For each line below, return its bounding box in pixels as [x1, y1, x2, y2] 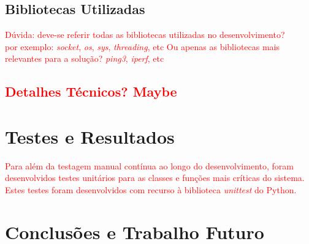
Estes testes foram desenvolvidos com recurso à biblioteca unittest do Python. [5, 183, 297, 196]
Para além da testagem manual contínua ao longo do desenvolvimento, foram [5, 159, 294, 172]
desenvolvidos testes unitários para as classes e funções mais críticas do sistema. [5, 171, 305, 184]
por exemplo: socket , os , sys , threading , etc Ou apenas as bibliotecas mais [5, 40, 280, 53]
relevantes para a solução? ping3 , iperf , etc [5, 52, 164, 65]
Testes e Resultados [5, 124, 175, 149]
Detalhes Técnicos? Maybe [5, 82, 177, 101]
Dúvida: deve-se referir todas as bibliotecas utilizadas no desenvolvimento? [5, 28, 285, 41]
